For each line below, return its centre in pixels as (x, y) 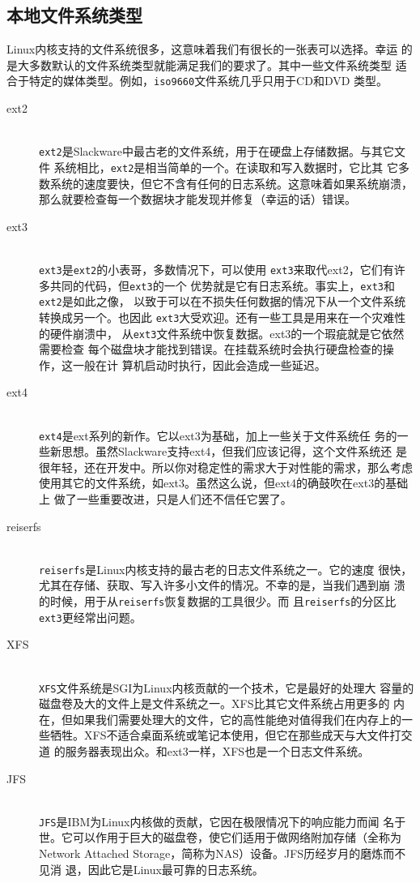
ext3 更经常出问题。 (90, 617)
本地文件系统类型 (74, 15)
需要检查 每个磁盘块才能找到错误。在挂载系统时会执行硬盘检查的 (211, 349)
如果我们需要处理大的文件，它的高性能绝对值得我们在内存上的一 (242, 719)
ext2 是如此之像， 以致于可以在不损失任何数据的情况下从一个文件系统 (223, 301)
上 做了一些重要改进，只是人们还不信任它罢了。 (165, 499)
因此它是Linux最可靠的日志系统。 (176, 869)
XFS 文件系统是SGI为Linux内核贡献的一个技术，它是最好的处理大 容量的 (227, 687)
